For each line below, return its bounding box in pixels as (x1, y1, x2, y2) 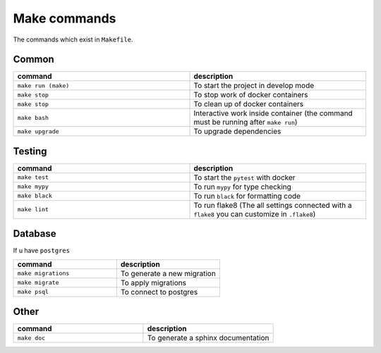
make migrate (17, 279, 59, 287)
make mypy (17, 183, 49, 190)
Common (13, 54, 54, 66)
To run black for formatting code (193, 191, 301, 201)
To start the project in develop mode (193, 81, 315, 91)
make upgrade (17, 128, 59, 135)
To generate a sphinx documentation (147, 333, 270, 343)
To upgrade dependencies (193, 127, 282, 137)
